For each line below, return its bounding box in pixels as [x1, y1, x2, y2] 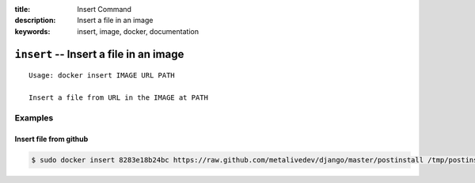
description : [14, 16, 56, 25]
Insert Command [77, 5, 132, 13]
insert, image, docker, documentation [77, 26, 199, 36]
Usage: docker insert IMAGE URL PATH [28, 71, 176, 80]
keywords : [14, 26, 51, 36]
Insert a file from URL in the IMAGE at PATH [28, 93, 209, 102]
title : [14, 5, 31, 13]
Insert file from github [14, 134, 89, 143]
